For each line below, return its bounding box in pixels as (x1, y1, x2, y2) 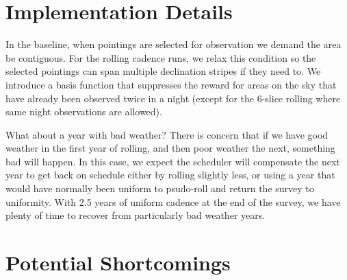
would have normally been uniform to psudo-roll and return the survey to (5, 181, 314, 196)
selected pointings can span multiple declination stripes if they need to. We (5, 64, 321, 78)
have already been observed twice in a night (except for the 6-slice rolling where (5, 91, 341, 105)
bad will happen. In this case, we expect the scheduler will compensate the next (5, 154, 340, 168)
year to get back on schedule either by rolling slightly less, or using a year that (5, 167, 335, 182)
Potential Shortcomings (5, 248, 231, 277)
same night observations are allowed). (5, 104, 162, 119)
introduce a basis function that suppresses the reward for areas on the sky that (5, 77, 337, 91)
